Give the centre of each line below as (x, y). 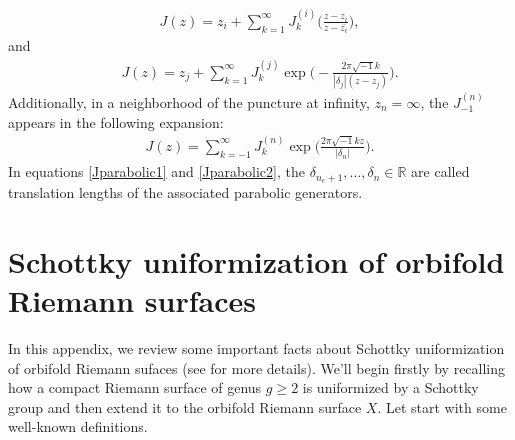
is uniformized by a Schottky (390, 387)
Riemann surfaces (132, 300)
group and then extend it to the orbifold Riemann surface (185, 406)
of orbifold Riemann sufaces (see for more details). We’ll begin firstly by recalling (257, 367)
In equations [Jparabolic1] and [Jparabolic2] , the (156, 171)
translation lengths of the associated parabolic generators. (185, 192)
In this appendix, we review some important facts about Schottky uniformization (256, 348)
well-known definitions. (78, 426)
